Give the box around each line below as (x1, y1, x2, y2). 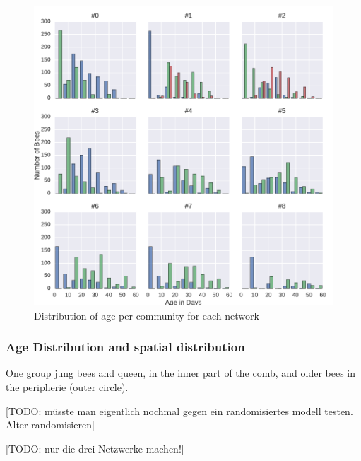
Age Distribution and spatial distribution (6, 338, 245, 356)
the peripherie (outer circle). (6, 380, 129, 394)
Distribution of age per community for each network (34, 308, 259, 322)
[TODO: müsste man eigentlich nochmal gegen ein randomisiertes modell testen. (6, 403, 353, 418)
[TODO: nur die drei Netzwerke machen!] (6, 440, 184, 455)
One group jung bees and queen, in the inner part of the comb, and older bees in (6, 366, 356, 380)
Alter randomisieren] (6, 417, 95, 432)
